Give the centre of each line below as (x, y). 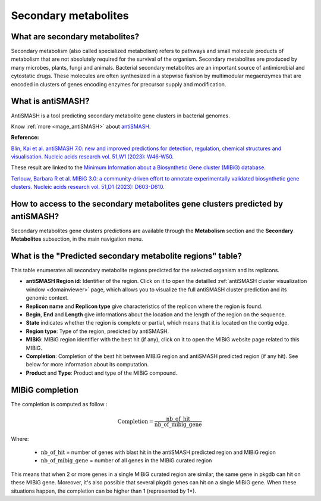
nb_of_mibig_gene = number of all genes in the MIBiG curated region (126, 460)
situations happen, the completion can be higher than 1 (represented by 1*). (103, 491)
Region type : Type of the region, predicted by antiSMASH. (97, 331)
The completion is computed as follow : (59, 404)
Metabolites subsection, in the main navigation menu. (77, 239)
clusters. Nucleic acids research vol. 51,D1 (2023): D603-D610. (88, 187)
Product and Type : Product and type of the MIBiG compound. (102, 373)
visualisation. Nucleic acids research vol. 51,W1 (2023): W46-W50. (92, 157)
